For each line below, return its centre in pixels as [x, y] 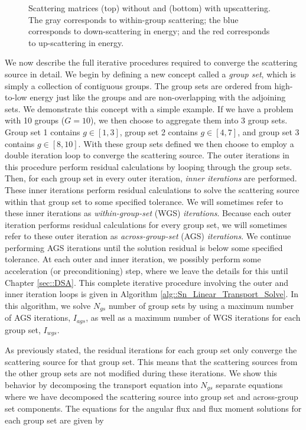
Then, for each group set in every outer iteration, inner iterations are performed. [151, 178]
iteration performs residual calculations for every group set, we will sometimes [146, 224]
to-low [16, 97]
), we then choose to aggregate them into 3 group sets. [189, 120]
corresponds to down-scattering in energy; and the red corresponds [149, 31]
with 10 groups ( [35, 120]
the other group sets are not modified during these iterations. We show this [141, 373]
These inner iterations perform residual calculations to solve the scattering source [152, 189]
